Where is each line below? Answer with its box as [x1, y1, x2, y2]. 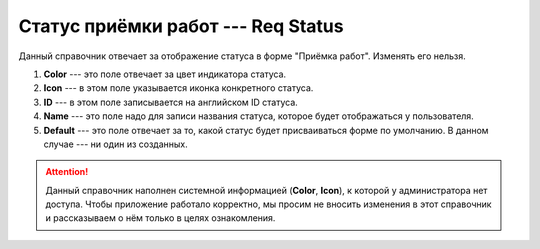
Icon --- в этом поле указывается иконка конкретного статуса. [43, 82, 314, 94]
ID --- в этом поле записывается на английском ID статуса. [43, 96, 299, 108]
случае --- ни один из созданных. [43, 138, 189, 150]
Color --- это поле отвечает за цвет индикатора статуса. [43, 68, 287, 80]
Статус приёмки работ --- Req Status [18, 15, 344, 37]
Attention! [45, 166, 89, 178]
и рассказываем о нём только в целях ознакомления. [45, 212, 276, 224]
